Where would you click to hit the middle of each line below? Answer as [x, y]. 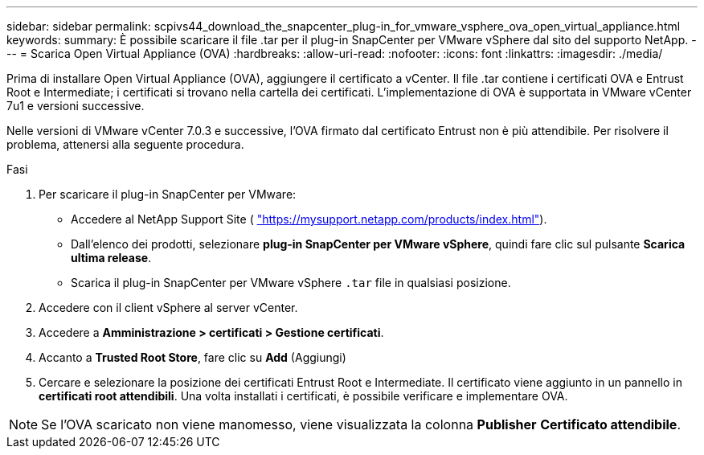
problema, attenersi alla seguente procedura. [125, 144]
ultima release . [111, 258]
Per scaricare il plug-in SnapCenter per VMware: [168, 194]
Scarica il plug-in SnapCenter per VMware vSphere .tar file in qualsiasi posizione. [291, 283]
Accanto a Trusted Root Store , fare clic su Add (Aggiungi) [192, 357]
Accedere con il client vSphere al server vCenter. [168, 307]
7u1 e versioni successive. [76, 106]
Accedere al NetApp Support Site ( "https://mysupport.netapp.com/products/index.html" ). [309, 219]
